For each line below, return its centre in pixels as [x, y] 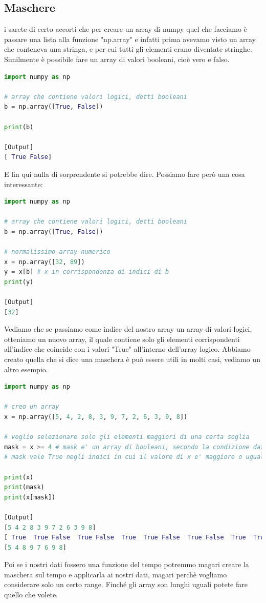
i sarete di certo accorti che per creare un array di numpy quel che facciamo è [126, 29]
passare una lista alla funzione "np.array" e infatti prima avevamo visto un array [130, 39]
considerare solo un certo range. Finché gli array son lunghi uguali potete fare [126, 584]
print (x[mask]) [30, 497]
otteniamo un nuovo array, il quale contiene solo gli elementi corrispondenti [122, 339]
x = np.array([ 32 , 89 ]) [45, 262]
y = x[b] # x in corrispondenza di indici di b [87, 272]
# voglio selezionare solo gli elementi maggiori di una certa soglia [127, 437]
